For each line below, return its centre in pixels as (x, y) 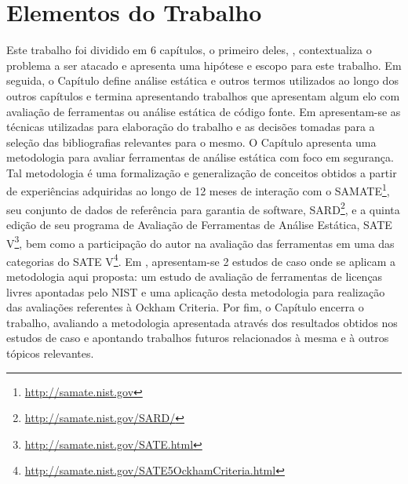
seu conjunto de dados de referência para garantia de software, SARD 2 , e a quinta (203, 208)
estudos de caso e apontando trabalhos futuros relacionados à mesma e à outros (198, 338)
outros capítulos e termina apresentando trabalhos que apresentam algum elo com (203, 95)
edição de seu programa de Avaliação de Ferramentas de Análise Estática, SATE (199, 224)
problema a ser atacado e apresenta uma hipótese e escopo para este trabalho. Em (204, 65)
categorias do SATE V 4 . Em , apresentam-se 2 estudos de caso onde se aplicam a (201, 260)
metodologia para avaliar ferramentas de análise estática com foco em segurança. (200, 157)
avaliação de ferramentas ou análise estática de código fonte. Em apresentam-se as (204, 111)
